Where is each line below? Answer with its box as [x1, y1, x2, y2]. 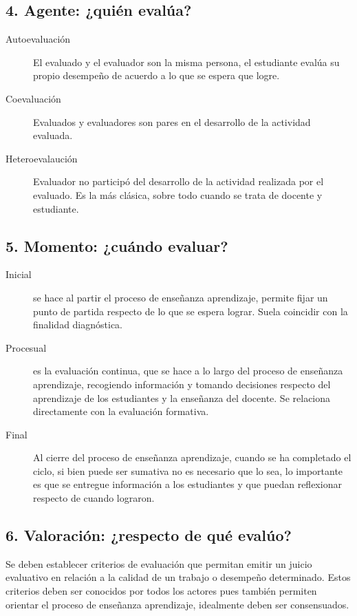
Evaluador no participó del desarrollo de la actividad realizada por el [33, 174, 324, 189]
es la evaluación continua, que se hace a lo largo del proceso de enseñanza [33, 363, 343, 378]
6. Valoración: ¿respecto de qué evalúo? [6, 524, 292, 546]
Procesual [6, 340, 47, 354]
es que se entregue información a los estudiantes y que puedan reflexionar [33, 477, 342, 491]
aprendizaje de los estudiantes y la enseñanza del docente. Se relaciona [33, 390, 331, 405]
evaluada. [33, 128, 73, 142]
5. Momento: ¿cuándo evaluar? [6, 235, 228, 256]
